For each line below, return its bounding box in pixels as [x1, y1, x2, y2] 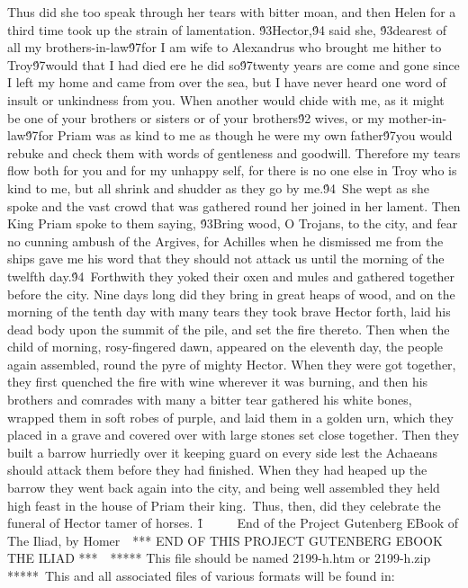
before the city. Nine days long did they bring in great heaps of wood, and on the [7, 284, 455, 303]
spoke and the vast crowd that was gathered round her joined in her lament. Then [7, 196, 461, 215]
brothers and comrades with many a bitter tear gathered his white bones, [7, 390, 412, 409]
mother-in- [388, 108, 447, 127]
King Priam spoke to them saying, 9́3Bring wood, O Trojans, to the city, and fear [7, 214, 458, 233]
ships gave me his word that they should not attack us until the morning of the [7, 249, 445, 268]
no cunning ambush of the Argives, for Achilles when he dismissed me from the [7, 231, 444, 250]
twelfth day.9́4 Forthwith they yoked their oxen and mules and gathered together [7, 266, 455, 285]
